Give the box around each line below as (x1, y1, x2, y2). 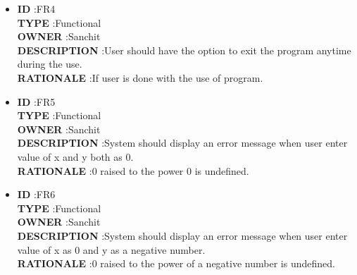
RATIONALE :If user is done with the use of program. (17, 70, 263, 85)
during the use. (17, 56, 82, 71)
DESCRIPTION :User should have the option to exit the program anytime (17, 42, 351, 57)
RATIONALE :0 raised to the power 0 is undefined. (17, 163, 249, 178)
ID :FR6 (17, 187, 56, 202)
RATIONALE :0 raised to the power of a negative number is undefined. (17, 256, 335, 271)
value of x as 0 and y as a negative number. (17, 242, 206, 257)
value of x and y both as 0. (17, 149, 134, 164)
